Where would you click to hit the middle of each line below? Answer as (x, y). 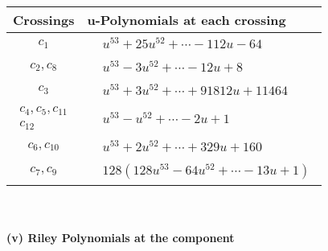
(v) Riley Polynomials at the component (121, 238)
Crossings (44, 20)
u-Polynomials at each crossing (187, 20)
